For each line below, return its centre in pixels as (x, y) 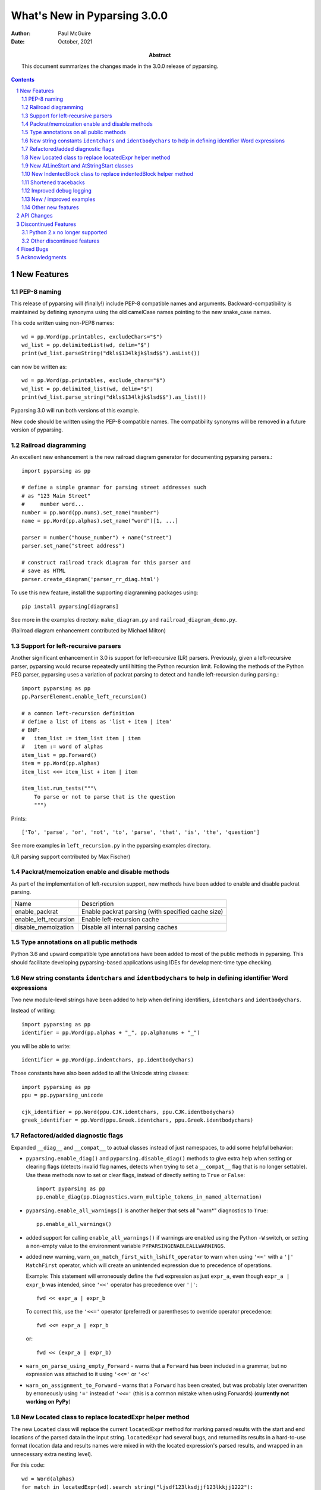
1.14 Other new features (51, 207)
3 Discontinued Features (46, 224)
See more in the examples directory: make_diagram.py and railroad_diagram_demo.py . (124, 619)
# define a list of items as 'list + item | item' (97, 722)
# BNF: (31, 730)
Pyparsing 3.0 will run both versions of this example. (75, 411)
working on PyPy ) (48, 1402)
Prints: (19, 818)
